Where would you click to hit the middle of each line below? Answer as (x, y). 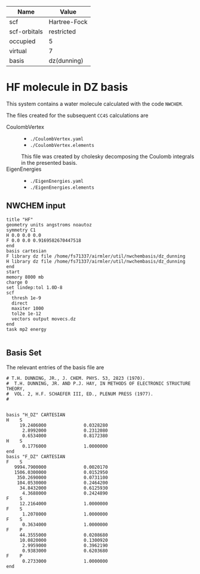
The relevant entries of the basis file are (55, 367)
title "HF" (20, 220)
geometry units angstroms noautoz (49, 225)
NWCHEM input (36, 206)
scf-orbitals (26, 31)
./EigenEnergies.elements (62, 188)
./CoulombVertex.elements (62, 145)
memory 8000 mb (25, 277)
